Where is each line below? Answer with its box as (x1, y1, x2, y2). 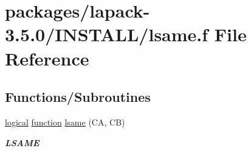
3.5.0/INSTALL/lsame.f (5, 22, 208, 47)
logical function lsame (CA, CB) (5, 115, 125, 128)
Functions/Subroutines (5, 87, 151, 106)
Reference (5, 45, 89, 70)
